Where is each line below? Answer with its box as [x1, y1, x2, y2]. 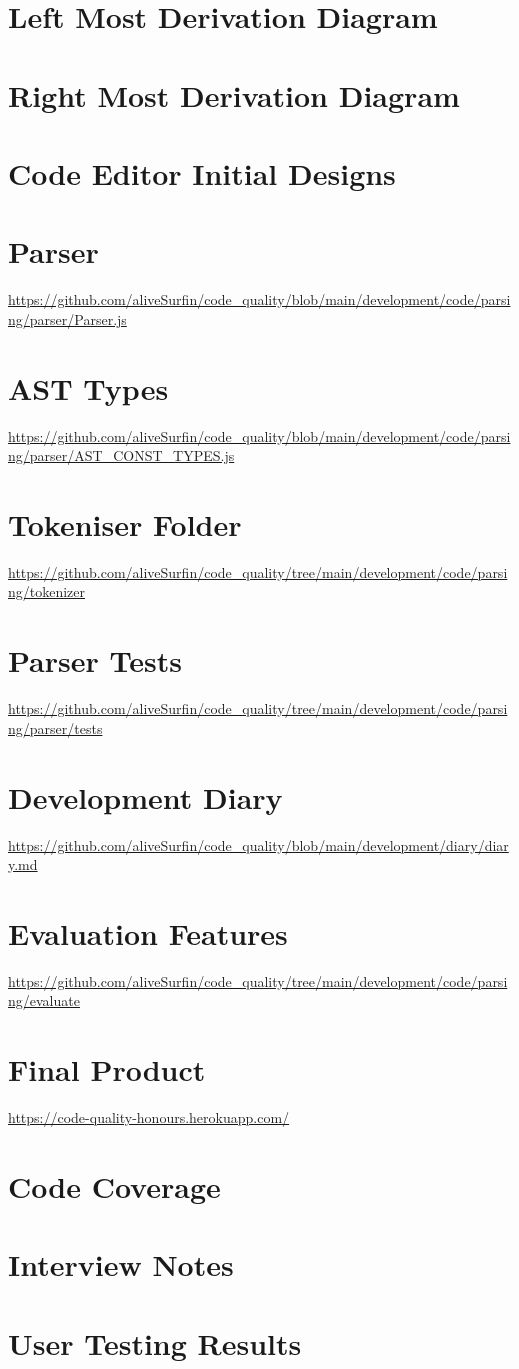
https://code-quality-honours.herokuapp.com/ [8, 1107, 290, 1128]
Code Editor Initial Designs [8, 152, 396, 193]
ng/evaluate [8, 990, 80, 1011]
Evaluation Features [8, 912, 288, 953]
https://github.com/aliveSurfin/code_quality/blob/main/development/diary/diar [8, 834, 509, 855]
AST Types [8, 367, 169, 408]
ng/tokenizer [8, 581, 86, 602]
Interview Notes [8, 1244, 234, 1285]
